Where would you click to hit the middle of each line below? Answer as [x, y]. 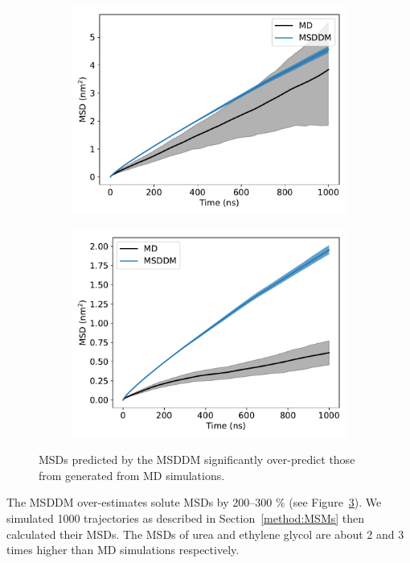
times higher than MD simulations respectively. [123, 550]
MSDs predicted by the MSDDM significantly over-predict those [197, 460]
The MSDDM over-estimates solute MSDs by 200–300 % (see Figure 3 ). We [194, 502]
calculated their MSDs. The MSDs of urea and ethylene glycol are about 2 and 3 [205, 534]
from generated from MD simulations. [132, 475]
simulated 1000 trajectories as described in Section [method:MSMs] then [186, 517]
